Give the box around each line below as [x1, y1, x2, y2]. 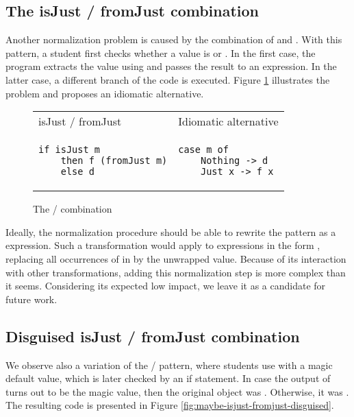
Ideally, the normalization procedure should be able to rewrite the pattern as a [5, 224, 336, 239]
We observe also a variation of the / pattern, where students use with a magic [5, 357, 333, 372]
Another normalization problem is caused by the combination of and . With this [5, 32, 342, 47]
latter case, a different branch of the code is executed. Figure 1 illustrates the [5, 72, 330, 86]
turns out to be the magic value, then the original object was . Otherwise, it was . [5, 384, 349, 398]
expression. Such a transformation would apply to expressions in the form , [5, 238, 320, 252]
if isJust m [38, 144, 101, 156]
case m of [178, 144, 229, 156]
